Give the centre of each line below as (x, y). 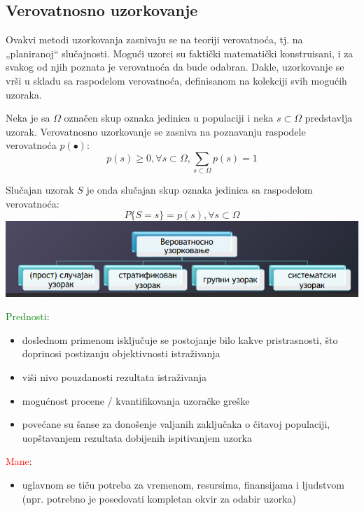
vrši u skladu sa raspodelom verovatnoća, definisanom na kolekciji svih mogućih (176, 80)
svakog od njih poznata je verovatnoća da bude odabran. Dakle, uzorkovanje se (175, 67)
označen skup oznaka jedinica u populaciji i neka (169, 118)
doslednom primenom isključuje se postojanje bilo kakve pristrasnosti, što (180, 339)
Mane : (19, 461)
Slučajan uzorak (40, 190)
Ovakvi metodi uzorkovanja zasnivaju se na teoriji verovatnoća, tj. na (154, 39)
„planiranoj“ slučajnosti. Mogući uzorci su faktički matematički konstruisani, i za (180, 53)
